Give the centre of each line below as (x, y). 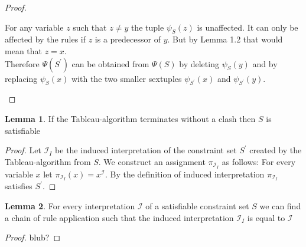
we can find (280, 206)
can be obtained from (110, 63)
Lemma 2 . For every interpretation (70, 206)
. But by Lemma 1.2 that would (225, 39)
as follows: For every (259, 161)
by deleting (199, 63)
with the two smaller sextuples (127, 78)
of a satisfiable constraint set (197, 206)
